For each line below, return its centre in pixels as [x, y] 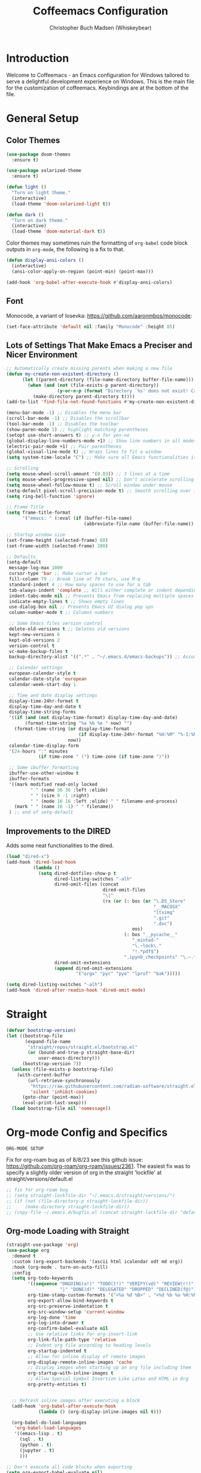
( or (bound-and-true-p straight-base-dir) [81, 1052]
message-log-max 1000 [36, 568]
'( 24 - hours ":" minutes [38, 751]
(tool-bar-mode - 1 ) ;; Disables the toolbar [63, 424]
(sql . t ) [32, 1439]
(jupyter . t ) [37, 1450]
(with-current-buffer [44, 1075]
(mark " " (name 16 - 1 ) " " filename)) [64, 807]
